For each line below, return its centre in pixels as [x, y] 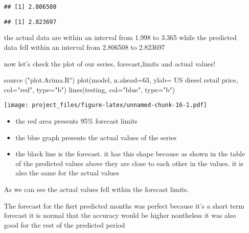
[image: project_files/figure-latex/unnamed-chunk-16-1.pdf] [106, 105]
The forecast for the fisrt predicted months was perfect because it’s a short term [124, 205]
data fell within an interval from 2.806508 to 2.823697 [85, 47]
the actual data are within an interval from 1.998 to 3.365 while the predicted [120, 37]
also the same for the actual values [67, 173]
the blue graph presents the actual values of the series [96, 137]
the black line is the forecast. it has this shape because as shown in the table [130, 154]
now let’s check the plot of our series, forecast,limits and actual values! [110, 63]
